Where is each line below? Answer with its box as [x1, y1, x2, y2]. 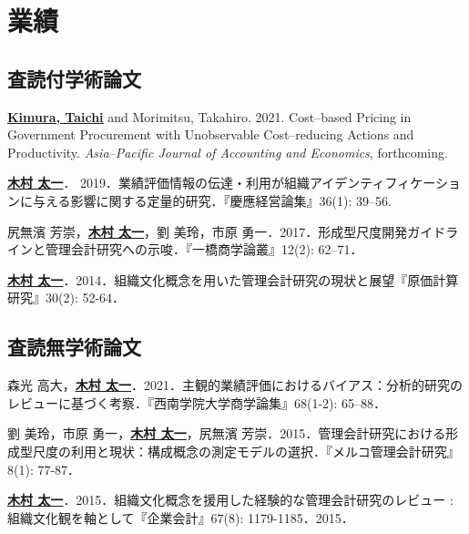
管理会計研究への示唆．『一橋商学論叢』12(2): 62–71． [45, 240, 363, 259]
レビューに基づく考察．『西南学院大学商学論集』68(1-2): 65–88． [7, 393, 387, 412]
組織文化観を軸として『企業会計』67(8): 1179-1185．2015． [7, 508, 354, 527]
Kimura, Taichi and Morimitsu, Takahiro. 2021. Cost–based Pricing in [7, 107, 412, 126]
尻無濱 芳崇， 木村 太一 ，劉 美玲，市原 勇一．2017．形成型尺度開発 [7, 221, 408, 241]
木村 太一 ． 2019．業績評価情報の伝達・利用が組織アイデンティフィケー [7, 173, 435, 192]
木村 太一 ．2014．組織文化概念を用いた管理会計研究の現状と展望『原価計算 [7, 270, 459, 289]
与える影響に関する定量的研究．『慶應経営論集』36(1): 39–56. [32, 190, 392, 210]
